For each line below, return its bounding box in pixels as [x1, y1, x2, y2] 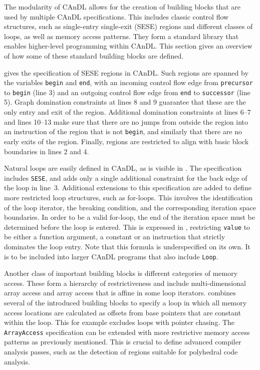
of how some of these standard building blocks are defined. [4, 50, 184, 61]
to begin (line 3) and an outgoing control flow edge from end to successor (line [4, 87, 250, 97]
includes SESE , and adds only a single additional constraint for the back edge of [4, 172, 247, 183]
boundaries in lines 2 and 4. [4, 146, 89, 156]
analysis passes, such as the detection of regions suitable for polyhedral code [4, 346, 238, 357]
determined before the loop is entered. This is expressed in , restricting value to [4, 221, 250, 232]
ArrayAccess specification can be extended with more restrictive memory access [4, 326, 250, 337]
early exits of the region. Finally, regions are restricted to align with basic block [4, 136, 249, 146]
